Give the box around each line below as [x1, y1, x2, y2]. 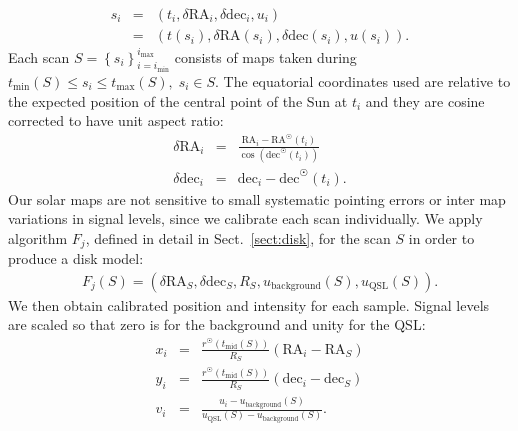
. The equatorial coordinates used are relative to [215, 71, 511, 91]
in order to [408, 227, 475, 248]
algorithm [8, 227, 68, 248]
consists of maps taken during [174, 46, 357, 67]
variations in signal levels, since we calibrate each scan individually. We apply [8, 208, 483, 229]
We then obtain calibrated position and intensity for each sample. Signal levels [8, 294, 490, 315]
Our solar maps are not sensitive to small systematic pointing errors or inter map [8, 188, 506, 209]
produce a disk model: [8, 248, 144, 269]
